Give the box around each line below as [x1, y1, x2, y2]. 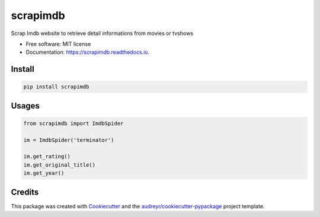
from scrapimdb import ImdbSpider [23, 120, 124, 127]
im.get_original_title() [23, 161, 96, 168]
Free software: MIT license [25, 40, 91, 47]
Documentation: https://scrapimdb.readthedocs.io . [25, 49, 150, 56]
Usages [11, 101, 40, 111]
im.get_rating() [23, 153, 71, 160]
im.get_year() [23, 170, 65, 177]
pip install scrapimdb [23, 84, 89, 90]
